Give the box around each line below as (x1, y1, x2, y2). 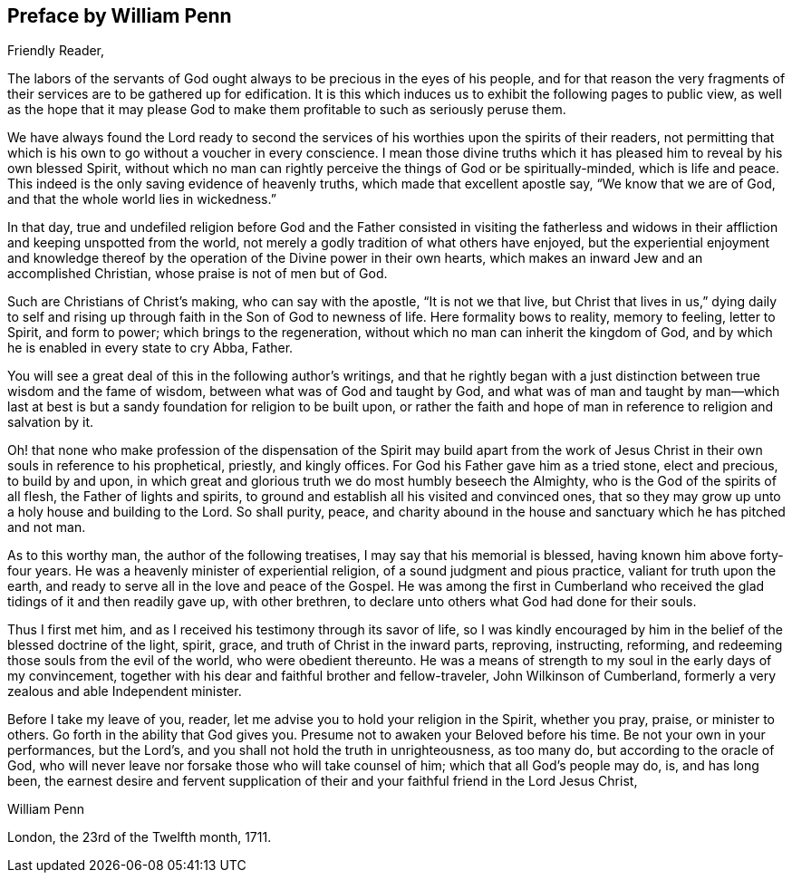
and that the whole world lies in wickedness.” (7, 191, 276, 208)
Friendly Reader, (7, 43, 105, 59)
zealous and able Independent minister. (7, 683, 242, 700)
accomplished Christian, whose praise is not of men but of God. (7, 266, 388, 282)
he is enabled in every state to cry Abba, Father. (7, 340, 294, 356)
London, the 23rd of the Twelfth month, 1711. (7, 829, 272, 846)
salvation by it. (7, 414, 94, 430)
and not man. (7, 519, 86, 536)
